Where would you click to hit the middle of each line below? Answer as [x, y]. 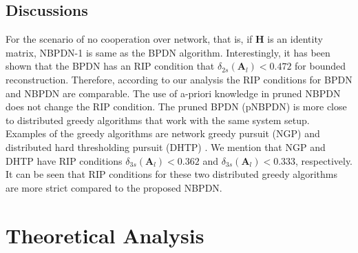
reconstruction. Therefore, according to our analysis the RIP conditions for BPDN [179, 79]
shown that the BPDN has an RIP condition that [110, 66]
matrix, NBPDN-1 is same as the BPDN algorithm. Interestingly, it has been [168, 52]
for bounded [320, 66]
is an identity [295, 39]
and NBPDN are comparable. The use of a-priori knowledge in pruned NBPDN [173, 93]
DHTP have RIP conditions [64, 160]
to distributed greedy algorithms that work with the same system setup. [158, 120]
